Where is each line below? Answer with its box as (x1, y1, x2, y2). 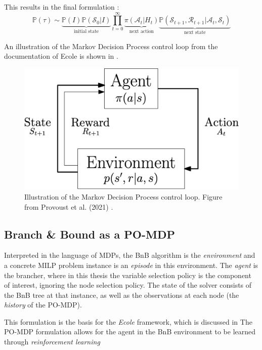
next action (129, 29, 154, 34)
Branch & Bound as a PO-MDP (4, 226, 175, 242)
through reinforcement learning (4, 336, 100, 347)
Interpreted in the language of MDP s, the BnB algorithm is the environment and (4, 250, 255, 260)
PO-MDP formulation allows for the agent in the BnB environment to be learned (4, 326, 256, 337)
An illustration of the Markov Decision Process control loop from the (4, 41, 218, 51)
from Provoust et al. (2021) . (24, 201, 113, 212)
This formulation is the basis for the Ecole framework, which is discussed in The (4, 316, 252, 327)
